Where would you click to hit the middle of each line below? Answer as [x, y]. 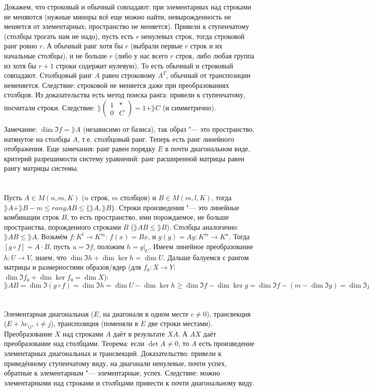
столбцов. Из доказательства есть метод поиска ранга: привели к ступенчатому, [125, 95]
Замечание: [21, 129]
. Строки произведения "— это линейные [177, 207]
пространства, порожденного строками [63, 226]
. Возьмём [52, 236]
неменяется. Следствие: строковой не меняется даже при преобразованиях [117, 85]
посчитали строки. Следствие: [50, 107]
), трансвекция [229, 313]
